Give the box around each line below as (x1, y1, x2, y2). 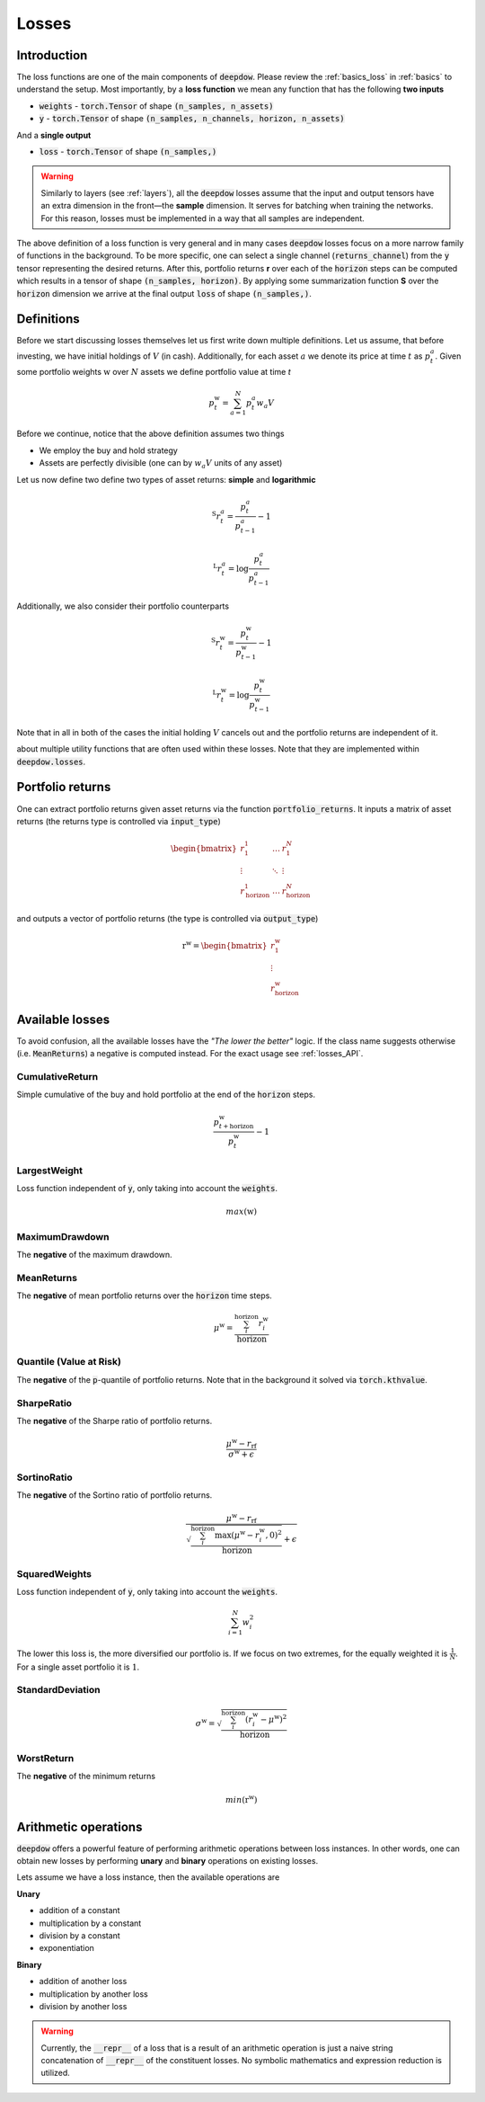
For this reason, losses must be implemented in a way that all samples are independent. (40, 212, 366, 224)
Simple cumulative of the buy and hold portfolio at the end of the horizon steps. (16, 1089, 316, 1100)
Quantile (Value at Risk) (16, 1356, 121, 1368)
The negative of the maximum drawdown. (16, 1249, 172, 1260)
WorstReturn (16, 1751, 75, 1764)
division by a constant (39, 1929, 120, 1941)
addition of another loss (39, 1976, 128, 1987)
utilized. (40, 2068, 71, 2079)
